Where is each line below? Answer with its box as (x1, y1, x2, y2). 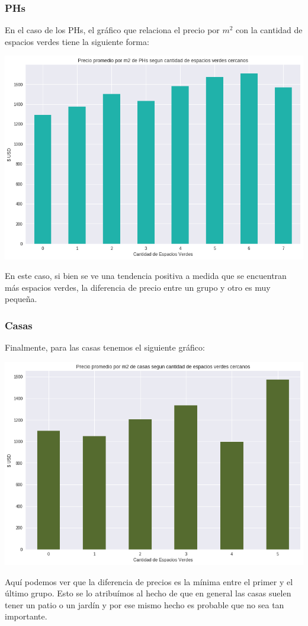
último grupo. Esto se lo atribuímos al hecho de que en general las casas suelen (5, 587, 291, 599)
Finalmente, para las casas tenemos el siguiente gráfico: (5, 341, 205, 354)
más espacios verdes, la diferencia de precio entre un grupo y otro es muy (5, 281, 271, 293)
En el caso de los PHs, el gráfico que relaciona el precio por (5, 24, 220, 36)
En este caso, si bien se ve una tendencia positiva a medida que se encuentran (5, 269, 287, 282)
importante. (5, 610, 47, 622)
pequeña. (5, 293, 37, 305)
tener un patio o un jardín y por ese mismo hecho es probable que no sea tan (5, 598, 284, 611)
